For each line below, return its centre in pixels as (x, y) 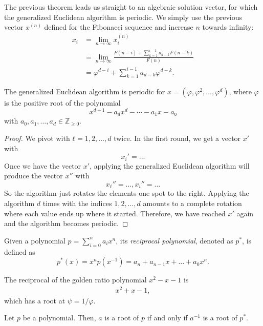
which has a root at (35, 300)
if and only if (167, 318)
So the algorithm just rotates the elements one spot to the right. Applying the (127, 193)
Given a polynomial (35, 240)
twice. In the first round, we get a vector (177, 138)
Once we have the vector (43, 165)
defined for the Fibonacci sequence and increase (119, 27)
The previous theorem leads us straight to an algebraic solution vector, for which (131, 7)
